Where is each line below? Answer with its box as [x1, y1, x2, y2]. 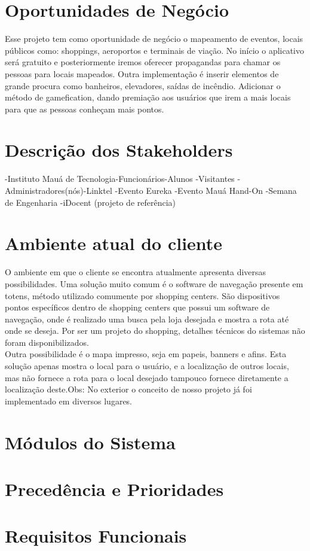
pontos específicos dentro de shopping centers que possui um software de [5, 301, 270, 313]
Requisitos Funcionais [5, 523, 187, 548]
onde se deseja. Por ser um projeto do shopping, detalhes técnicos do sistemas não [5, 324, 305, 337]
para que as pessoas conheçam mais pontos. [5, 102, 164, 115]
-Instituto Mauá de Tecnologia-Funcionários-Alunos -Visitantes [5, 172, 235, 185]
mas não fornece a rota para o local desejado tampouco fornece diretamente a [5, 371, 288, 383]
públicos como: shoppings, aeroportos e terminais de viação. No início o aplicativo [5, 44, 305, 56]
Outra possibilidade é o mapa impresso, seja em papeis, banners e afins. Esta [5, 348, 287, 360]
